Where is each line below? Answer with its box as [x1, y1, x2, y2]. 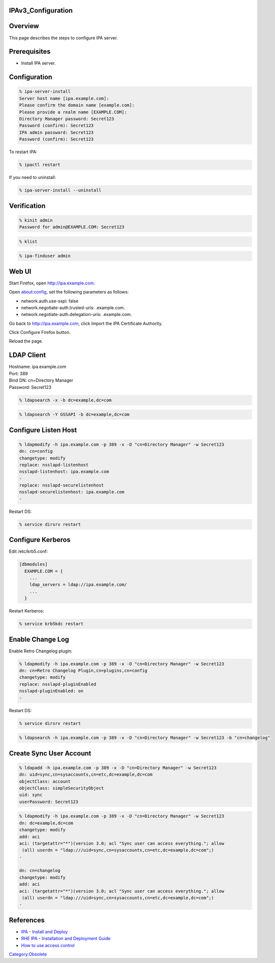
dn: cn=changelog [19, 868, 61, 874]
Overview [9, 22, 39, 30]
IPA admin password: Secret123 [19, 129, 94, 135]
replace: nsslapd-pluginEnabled [19, 681, 97, 687]
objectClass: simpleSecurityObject [19, 785, 104, 791]
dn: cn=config [19, 449, 53, 454]
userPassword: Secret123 [19, 799, 79, 805]
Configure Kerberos [9, 536, 70, 544]
